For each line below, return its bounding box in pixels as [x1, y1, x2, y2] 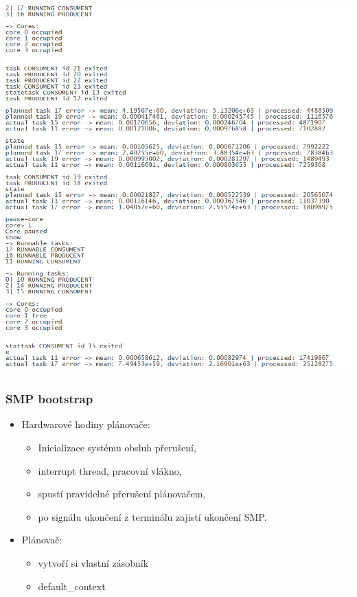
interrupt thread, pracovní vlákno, [38, 463, 182, 477]
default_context [38, 578, 106, 593]
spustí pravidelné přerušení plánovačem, [38, 486, 206, 501]
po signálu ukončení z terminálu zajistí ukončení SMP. [38, 509, 267, 523]
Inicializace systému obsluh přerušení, [38, 440, 196, 455]
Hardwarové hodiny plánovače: [21, 417, 150, 431]
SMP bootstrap [5, 390, 93, 407]
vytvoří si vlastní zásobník [38, 555, 149, 570]
